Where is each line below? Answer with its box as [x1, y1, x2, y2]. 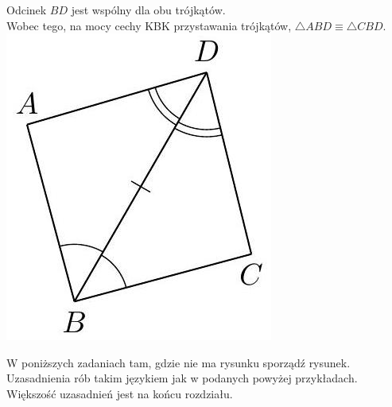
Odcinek [6, 2, 47, 17]
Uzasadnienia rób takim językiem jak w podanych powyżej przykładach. [6, 370, 358, 386]
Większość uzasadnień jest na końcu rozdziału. [6, 385, 233, 401]
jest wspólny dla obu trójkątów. [71, 2, 226, 17]
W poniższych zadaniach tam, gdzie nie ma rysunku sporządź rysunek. [6, 354, 351, 370]
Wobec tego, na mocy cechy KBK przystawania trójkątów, [6, 17, 292, 33]
